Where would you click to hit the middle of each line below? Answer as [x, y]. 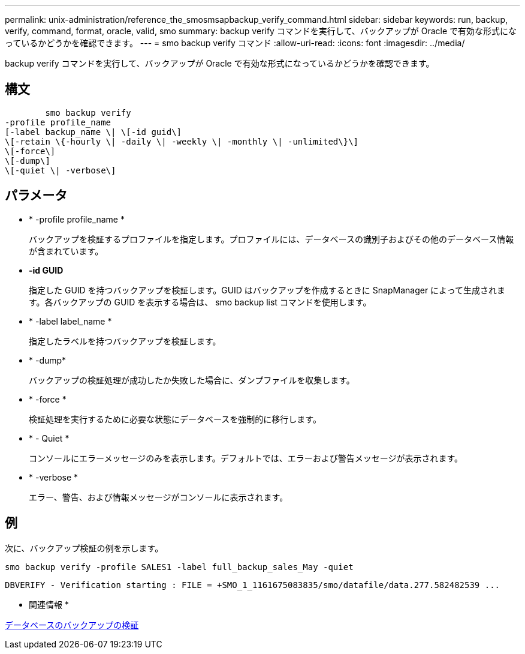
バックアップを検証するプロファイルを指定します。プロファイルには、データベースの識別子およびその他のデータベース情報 [271, 239]
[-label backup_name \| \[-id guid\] [93, 132]
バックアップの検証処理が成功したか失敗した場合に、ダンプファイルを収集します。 [192, 380]
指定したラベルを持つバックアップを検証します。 [125, 341]
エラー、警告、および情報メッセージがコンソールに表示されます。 [159, 497]
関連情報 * [49, 604]
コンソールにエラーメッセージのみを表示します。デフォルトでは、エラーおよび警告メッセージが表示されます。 [246, 458]
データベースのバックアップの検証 [72, 625]
